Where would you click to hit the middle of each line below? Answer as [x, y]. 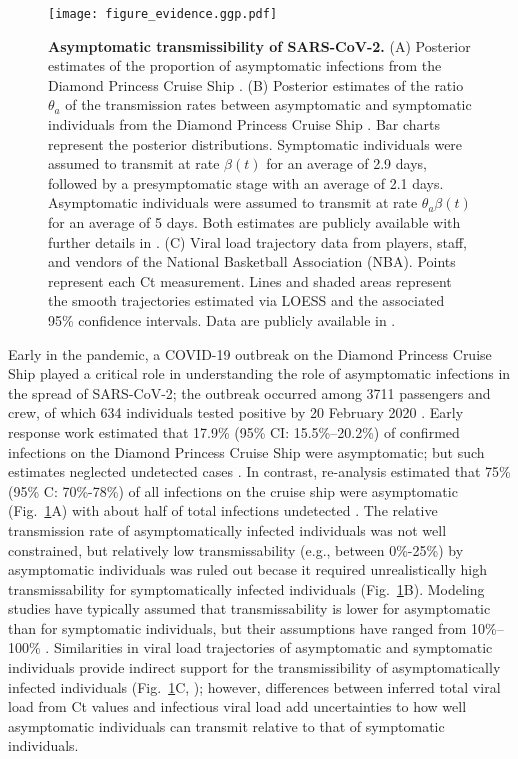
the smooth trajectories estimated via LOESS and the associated [246, 300]
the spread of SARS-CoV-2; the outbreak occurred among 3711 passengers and [249, 392]
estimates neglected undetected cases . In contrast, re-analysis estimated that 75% [259, 471]
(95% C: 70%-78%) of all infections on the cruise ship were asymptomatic [233, 490]
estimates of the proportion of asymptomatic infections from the [245, 65]
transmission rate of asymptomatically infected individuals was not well [227, 529]
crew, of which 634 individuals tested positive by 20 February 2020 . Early [236, 412]
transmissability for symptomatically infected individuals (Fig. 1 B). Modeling [246, 588]
